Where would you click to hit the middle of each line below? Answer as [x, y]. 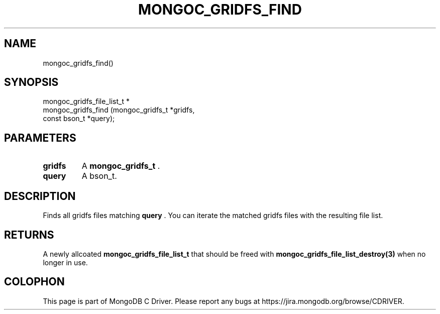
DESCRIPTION [40, 196]
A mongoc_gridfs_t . [121, 166]
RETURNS [29, 235]
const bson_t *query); [79, 119]
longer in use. [65, 262]
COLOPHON [34, 282]
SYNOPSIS [31, 82]
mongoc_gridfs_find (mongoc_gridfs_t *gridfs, [119, 110]
